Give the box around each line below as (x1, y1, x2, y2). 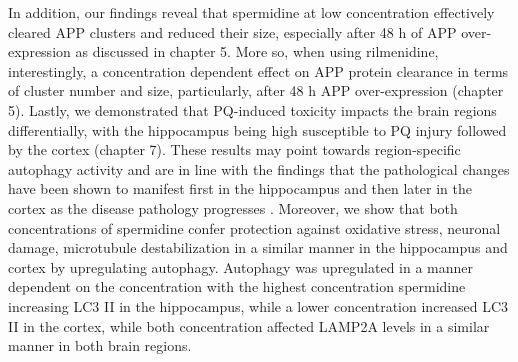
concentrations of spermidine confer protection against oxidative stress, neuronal (8, 217, 501, 238)
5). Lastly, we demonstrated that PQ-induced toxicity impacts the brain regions (8, 99, 497, 120)
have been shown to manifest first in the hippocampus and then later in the (8, 178, 472, 199)
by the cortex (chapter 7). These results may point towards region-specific (8, 139, 461, 160)
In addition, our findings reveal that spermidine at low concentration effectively (8, 2, 495, 22)
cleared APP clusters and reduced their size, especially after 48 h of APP (8, 21, 457, 42)
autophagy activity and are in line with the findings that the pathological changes (8, 158, 510, 179)
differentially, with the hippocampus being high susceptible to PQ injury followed (8, 119, 507, 140)
